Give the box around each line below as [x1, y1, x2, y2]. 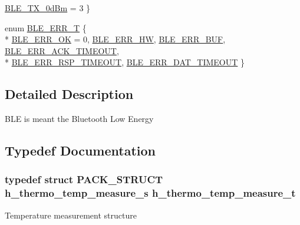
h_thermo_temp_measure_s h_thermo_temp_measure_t [5, 186, 296, 200]
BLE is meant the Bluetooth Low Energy [5, 113, 154, 125]
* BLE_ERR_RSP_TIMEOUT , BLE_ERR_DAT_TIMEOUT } [5, 56, 245, 68]
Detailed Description [5, 85, 134, 103]
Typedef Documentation [5, 141, 156, 160]
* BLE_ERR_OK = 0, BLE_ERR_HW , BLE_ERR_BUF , [5, 33, 226, 45]
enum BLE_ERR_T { [5, 21, 87, 34]
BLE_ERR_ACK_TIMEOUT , [5, 44, 119, 57]
